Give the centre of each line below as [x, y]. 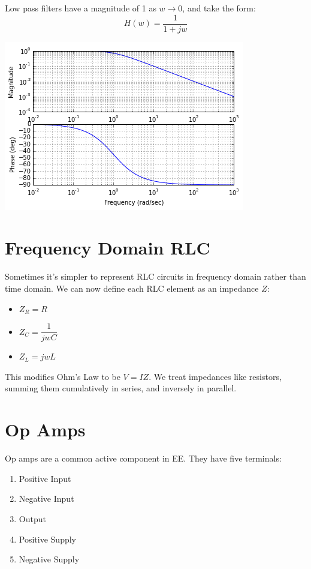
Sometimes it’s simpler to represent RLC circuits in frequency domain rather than [155, 276]
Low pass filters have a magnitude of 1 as [81, 8]
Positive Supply [47, 539]
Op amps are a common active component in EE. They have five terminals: [143, 458]
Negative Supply [49, 559]
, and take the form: [219, 8]
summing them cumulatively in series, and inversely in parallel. [121, 388]
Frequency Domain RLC [108, 248]
